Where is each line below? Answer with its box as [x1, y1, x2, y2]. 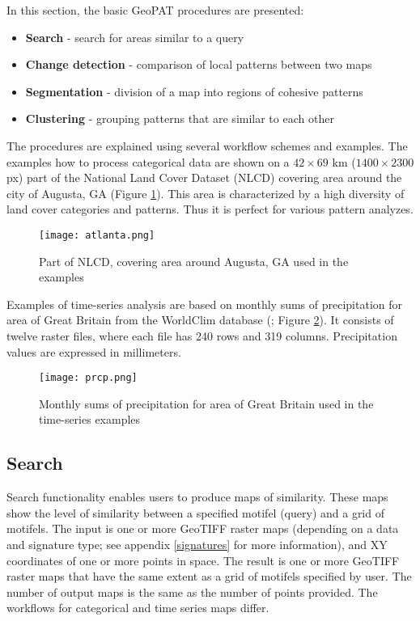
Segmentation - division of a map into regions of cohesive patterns [25, 82, 363, 99]
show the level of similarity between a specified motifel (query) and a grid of [6, 504, 384, 521]
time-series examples [39, 411, 141, 428]
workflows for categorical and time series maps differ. [6, 599, 269, 616]
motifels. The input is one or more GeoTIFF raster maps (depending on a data [6, 520, 399, 537]
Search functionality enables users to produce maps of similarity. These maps [6, 488, 388, 505]
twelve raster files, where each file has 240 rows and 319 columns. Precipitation [6, 327, 397, 344]
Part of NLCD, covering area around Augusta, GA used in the [39, 252, 349, 269]
